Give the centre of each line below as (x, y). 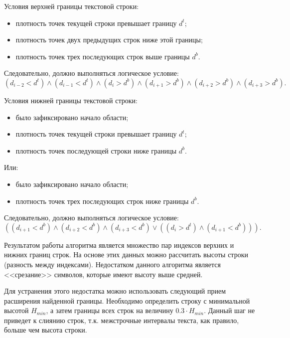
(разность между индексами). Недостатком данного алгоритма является (112, 264)
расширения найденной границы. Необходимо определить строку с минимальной (127, 300)
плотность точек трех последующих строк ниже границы (102, 201)
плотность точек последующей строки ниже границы (96, 150)
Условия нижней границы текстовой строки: (71, 100)
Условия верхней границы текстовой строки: (72, 6)
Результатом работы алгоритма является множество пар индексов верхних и (119, 245)
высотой (16, 310)
